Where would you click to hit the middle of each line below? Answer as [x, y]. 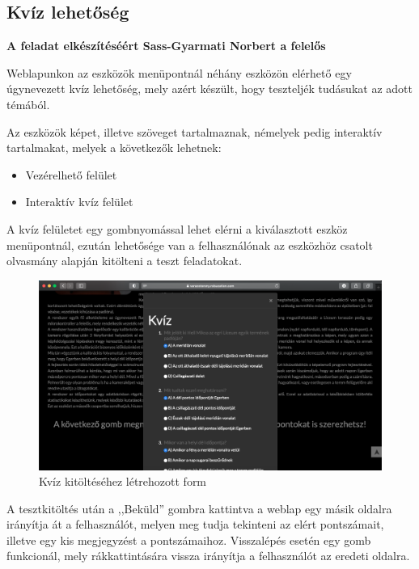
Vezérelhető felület [71, 174]
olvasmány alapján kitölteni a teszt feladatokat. [125, 261]
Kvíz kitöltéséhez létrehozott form [123, 481]
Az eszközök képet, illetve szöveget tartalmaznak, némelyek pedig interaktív [195, 131]
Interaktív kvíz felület [79, 202]
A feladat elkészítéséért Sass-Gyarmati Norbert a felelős [166, 46]
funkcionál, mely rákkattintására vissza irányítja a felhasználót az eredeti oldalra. [208, 556]
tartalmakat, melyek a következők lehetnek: [114, 148]
